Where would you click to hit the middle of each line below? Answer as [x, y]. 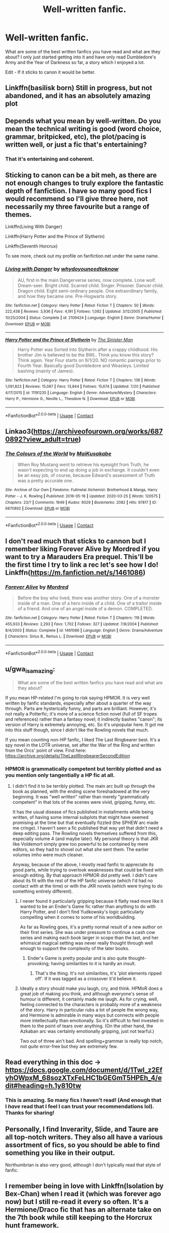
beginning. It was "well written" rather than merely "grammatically [81, 797]
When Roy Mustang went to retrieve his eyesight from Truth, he [83, 464]
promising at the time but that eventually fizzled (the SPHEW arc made [85, 823]
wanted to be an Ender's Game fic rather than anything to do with [88, 906]
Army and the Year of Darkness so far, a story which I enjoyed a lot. [75, 62]
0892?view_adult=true [42, 439]
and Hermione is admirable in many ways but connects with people [90, 1015]
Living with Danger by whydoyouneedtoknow [62, 269]
